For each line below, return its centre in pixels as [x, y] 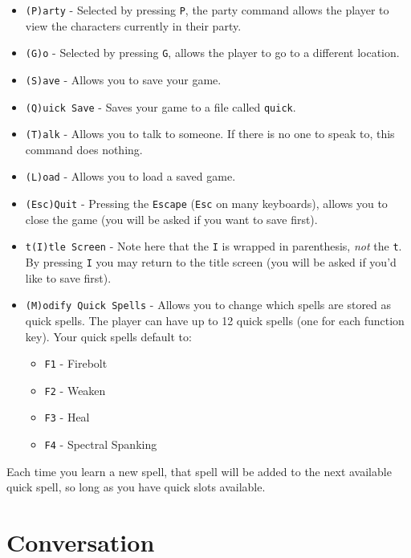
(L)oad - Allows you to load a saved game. [130, 176]
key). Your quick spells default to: [108, 336]
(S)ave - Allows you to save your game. [123, 79]
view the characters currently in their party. [133, 25]
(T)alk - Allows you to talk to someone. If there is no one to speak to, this [210, 134]
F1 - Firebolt [76, 363]
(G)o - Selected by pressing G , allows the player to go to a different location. [212, 53]
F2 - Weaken [75, 390]
